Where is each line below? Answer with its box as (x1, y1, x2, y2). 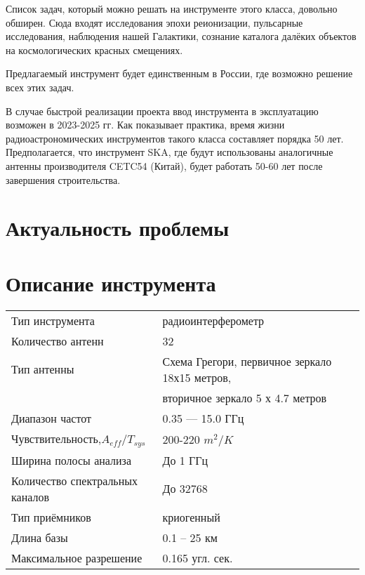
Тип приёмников (11, 508, 91, 525)
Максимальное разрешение (11, 549, 142, 566)
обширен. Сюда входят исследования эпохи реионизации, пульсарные (6, 15, 303, 29)
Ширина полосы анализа (11, 451, 132, 468)
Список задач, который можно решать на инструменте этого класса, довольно (6, 1, 338, 15)
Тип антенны (11, 361, 74, 378)
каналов (11, 488, 49, 505)
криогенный (162, 508, 220, 525)
